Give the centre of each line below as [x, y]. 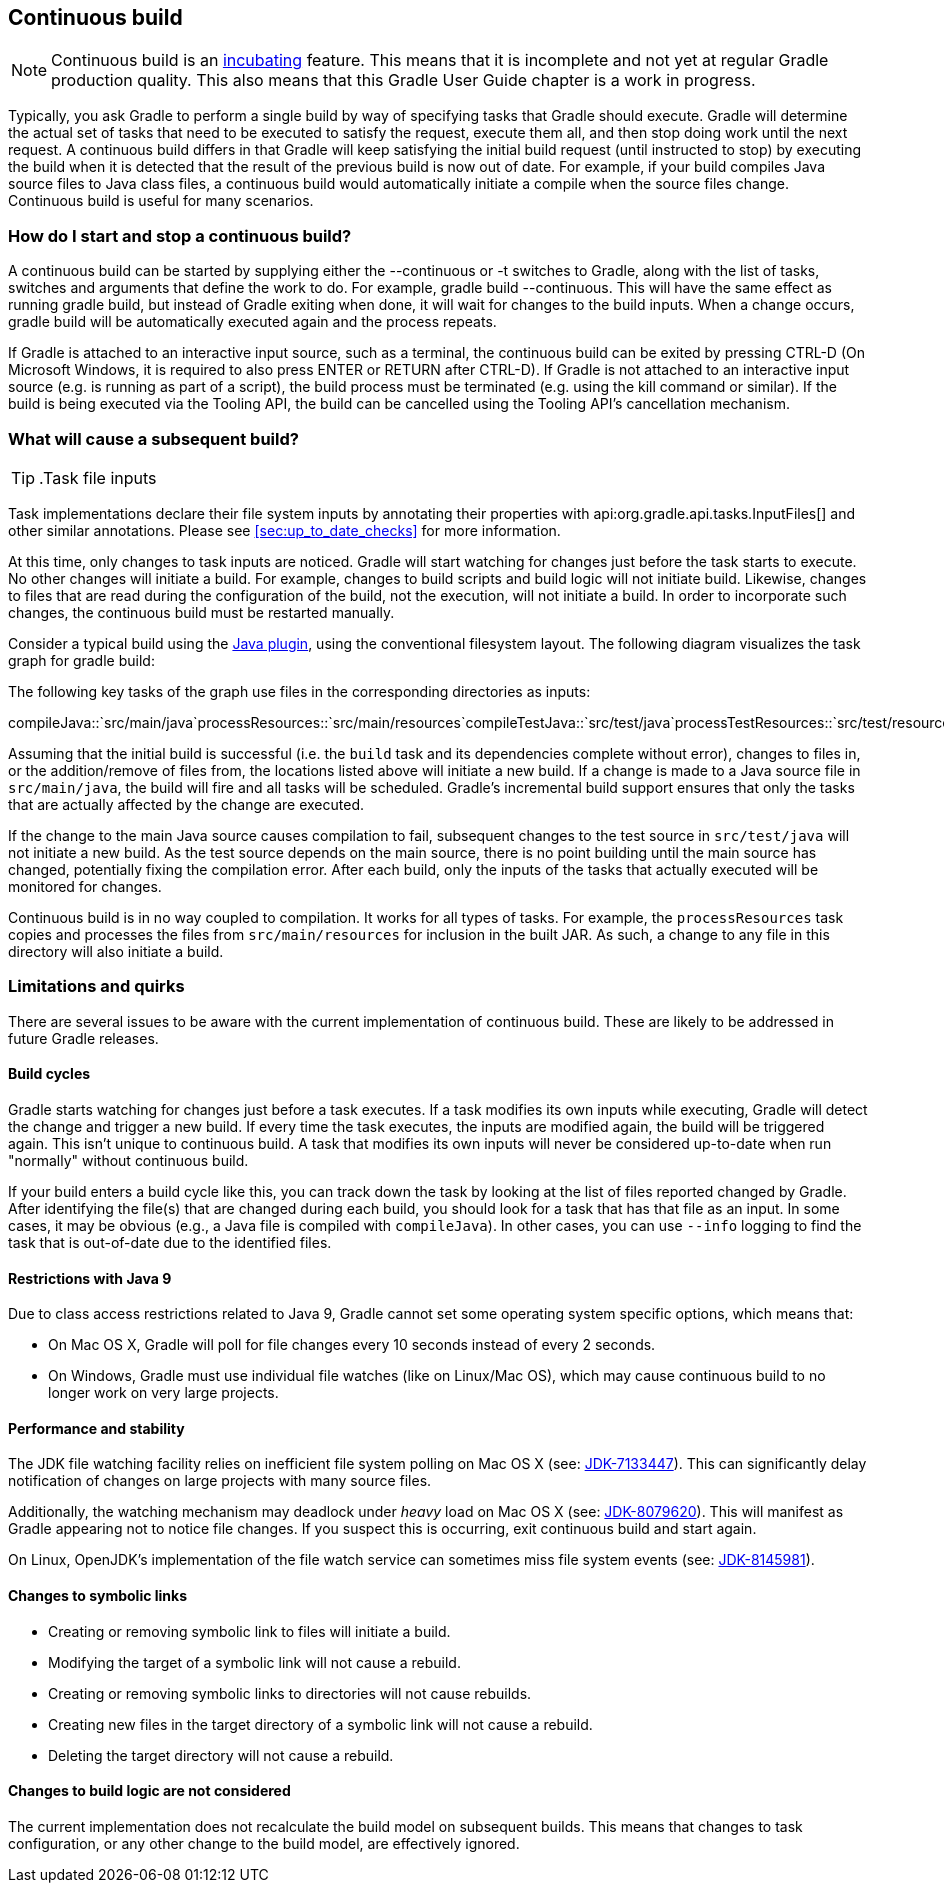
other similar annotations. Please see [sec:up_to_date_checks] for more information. [284, 530]
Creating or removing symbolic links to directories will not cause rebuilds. [290, 1693]
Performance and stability [96, 1428]
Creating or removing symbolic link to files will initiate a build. [249, 1631]
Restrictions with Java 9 [90, 1278]
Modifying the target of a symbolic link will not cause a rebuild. [254, 1662]
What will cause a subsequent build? [153, 438]
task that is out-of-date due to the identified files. [170, 1242]
